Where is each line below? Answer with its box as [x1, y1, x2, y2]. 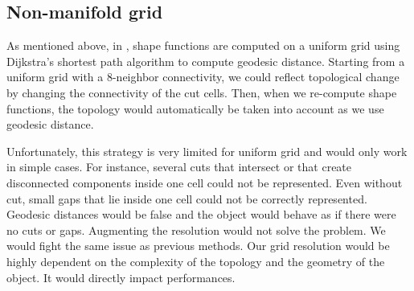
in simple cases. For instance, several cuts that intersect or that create [6, 158, 352, 175]
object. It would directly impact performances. [6, 268, 236, 285]
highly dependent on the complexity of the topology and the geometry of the [6, 252, 385, 269]
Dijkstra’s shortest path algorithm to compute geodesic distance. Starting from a [6, 52, 405, 69]
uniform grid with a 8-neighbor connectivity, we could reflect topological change [6, 68, 400, 85]
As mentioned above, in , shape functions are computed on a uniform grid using [6, 37, 400, 54]
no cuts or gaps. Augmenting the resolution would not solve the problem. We [6, 221, 386, 238]
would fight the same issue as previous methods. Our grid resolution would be [6, 237, 390, 254]
